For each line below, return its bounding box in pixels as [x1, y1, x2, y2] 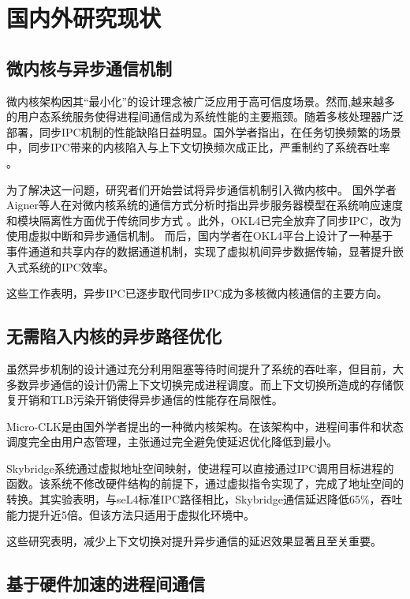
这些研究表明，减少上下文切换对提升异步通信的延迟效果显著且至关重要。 [6, 533, 382, 549]
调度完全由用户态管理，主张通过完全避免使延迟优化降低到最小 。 [6, 433, 337, 450]
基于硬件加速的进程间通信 [6, 571, 205, 596]
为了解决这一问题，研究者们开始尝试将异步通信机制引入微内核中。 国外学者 [6, 181, 397, 197]
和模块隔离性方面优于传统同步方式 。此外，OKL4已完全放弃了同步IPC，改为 [6, 212, 401, 228]
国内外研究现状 [6, 2, 162, 34]
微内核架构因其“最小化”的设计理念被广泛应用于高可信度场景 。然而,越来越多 [6, 92, 396, 109]
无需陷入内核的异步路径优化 [6, 324, 222, 348]
